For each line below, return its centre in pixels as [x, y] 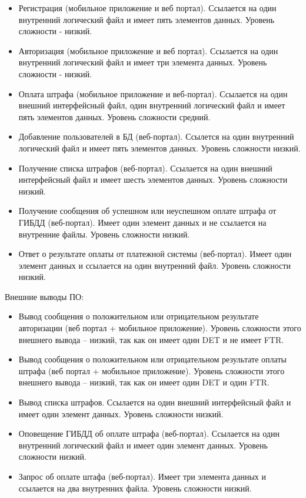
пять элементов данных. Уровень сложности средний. [114, 116]
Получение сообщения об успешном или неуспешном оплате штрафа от [147, 211]
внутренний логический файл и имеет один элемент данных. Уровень [143, 445]
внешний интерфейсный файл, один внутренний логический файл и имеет [152, 105]
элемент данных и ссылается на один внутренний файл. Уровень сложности [154, 265]
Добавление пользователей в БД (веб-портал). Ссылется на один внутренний [156, 136]
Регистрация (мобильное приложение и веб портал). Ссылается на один [147, 8]
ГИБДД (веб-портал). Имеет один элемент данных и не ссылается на [142, 222]
